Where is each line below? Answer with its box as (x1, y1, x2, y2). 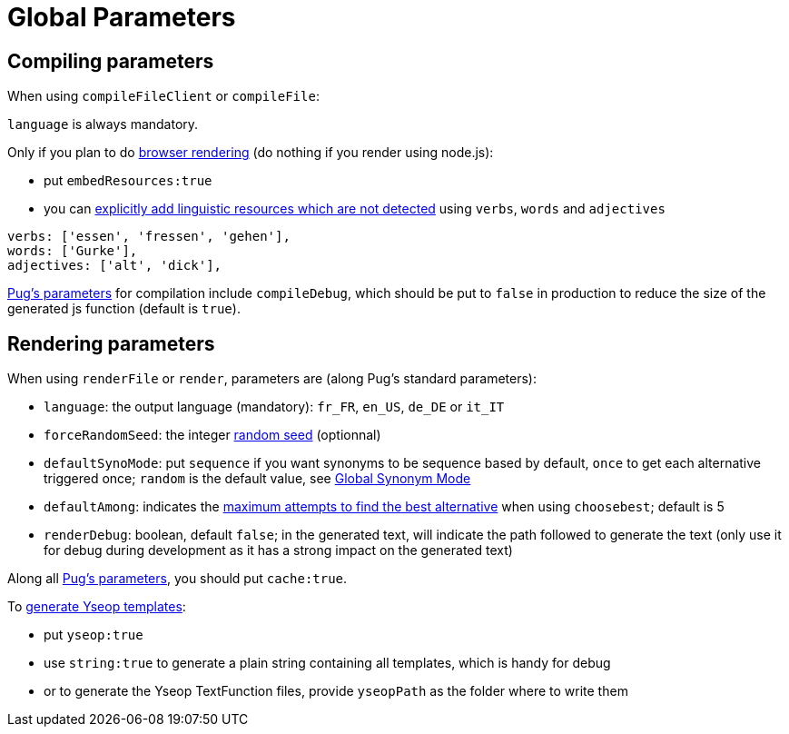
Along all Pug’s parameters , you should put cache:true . (7, 570, 348, 587)
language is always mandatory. (7, 116, 199, 133)
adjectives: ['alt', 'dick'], (7, 258, 222, 273)
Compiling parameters (7, 49, 214, 73)
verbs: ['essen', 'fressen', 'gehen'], (7, 229, 291, 244)
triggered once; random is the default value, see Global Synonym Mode (44, 471, 471, 487)
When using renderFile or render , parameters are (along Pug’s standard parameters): (7, 371, 537, 387)
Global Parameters (7, 2, 236, 33)
